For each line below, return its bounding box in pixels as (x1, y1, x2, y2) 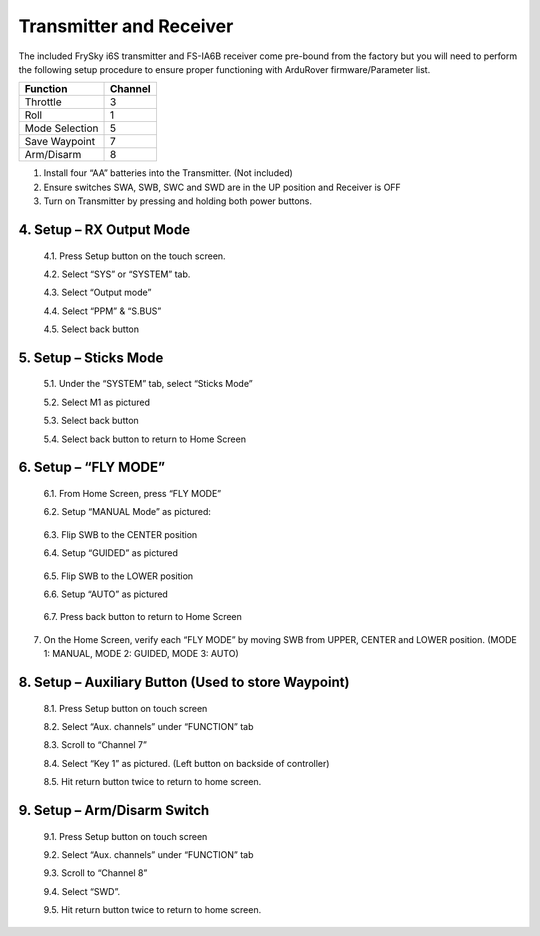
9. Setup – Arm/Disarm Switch (18, 801, 210, 819)
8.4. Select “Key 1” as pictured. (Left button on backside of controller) (43, 757, 330, 769)
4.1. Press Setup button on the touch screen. (43, 250, 226, 262)
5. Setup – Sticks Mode (18, 349, 164, 366)
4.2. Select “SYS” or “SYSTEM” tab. (43, 268, 191, 280)
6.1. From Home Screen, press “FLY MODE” (43, 488, 222, 500)
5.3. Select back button (43, 415, 139, 427)
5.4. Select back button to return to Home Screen (43, 433, 247, 445)
